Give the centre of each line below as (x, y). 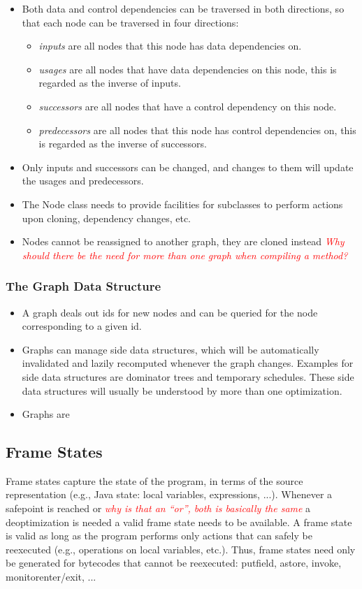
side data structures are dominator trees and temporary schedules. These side (188, 376)
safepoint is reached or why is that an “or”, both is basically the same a (158, 508)
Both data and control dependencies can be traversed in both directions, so (183, 8)
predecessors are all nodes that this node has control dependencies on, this (197, 130)
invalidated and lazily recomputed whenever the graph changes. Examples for (188, 363)
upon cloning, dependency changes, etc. (107, 218)
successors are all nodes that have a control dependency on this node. (188, 106)
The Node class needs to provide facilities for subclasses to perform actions (182, 204)
